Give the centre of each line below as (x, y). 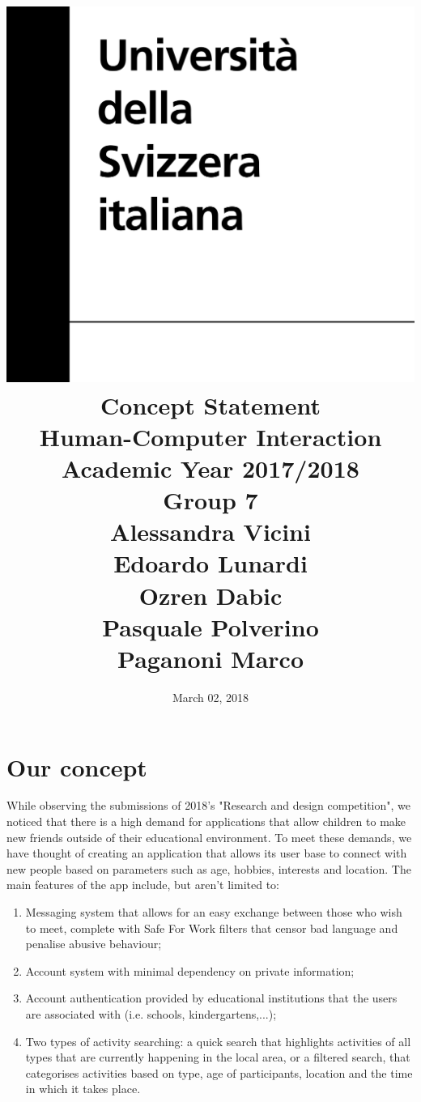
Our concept (77, 766)
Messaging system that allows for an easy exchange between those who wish (214, 912)
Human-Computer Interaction (210, 436)
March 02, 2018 (210, 697)
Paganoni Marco (210, 658)
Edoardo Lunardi (210, 563)
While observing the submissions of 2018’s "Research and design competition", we (208, 805)
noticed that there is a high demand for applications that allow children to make (206, 821)
